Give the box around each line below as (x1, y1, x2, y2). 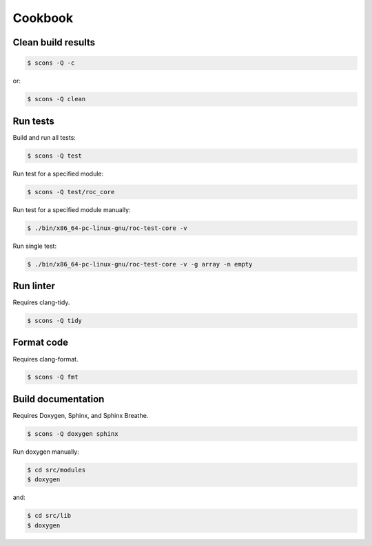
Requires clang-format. (12, 355, 79, 363)
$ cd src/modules (27, 465, 86, 474)
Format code (12, 337, 69, 348)
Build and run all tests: (12, 133, 76, 141)
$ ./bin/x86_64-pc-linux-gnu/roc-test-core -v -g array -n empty (27, 260, 253, 268)
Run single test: (12, 242, 57, 250)
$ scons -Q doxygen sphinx (27, 430, 118, 437)
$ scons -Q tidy (27, 317, 83, 324)
